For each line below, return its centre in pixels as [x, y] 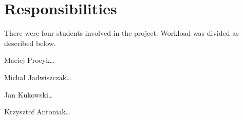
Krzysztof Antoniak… [37, 112]
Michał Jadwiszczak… [38, 77]
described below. [30, 43]
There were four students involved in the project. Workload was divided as [122, 33]
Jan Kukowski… [29, 94]
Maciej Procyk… [29, 60]
